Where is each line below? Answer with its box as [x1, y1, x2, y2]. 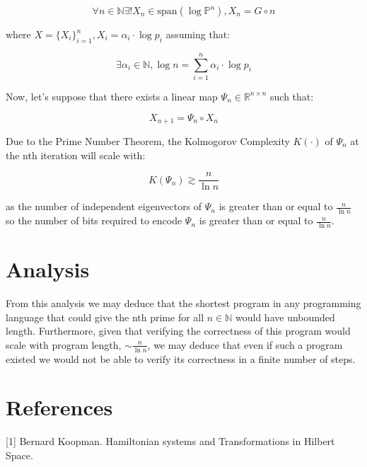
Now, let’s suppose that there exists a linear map [6, 88, 218, 103]
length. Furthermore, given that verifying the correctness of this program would [6, 323, 351, 338]
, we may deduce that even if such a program [147, 337, 343, 352]
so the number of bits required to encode [6, 213, 182, 228]
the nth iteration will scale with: [6, 147, 146, 162]
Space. [6, 447, 33, 462]
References [6, 393, 113, 422]
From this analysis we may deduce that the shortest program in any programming [6, 296, 361, 310]
